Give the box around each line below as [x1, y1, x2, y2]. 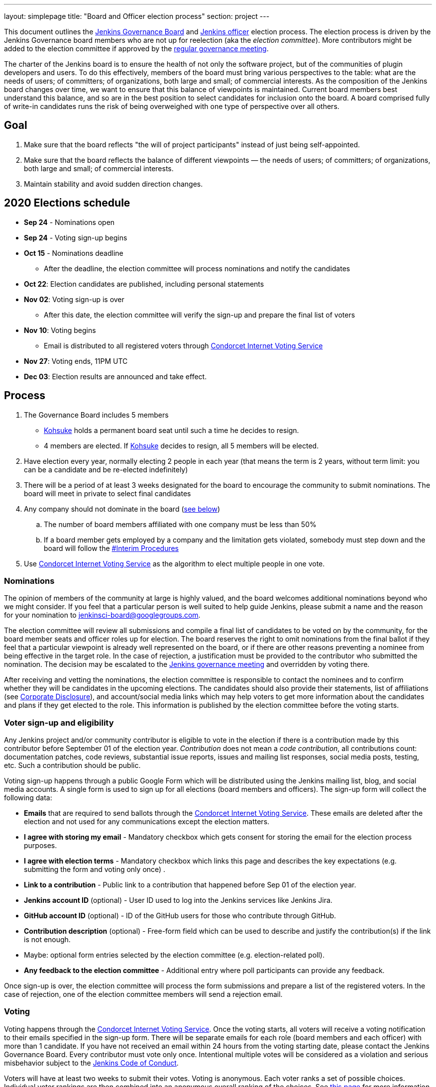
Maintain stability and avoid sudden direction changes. [24, 179, 203, 188]
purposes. [24, 841, 57, 850]
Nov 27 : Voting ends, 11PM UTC [24, 356, 128, 365]
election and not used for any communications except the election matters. [24, 817, 270, 826]
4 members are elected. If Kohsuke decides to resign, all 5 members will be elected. [44, 441, 319, 450]
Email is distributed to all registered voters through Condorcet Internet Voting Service [44, 341, 323, 350]
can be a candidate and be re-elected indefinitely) [24, 465, 188, 474]
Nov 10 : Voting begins [24, 326, 96, 334]
